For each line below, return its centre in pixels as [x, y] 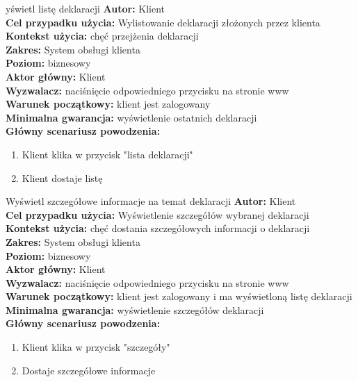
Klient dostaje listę [62, 177]
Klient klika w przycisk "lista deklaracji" [107, 154]
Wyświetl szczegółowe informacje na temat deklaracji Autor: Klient [151, 201]
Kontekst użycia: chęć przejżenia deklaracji [102, 36]
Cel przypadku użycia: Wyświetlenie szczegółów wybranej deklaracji [157, 214]
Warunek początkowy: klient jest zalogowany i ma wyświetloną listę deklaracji [179, 296]
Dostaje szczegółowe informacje [89, 370]
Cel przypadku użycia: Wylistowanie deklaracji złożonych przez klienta [163, 22]
